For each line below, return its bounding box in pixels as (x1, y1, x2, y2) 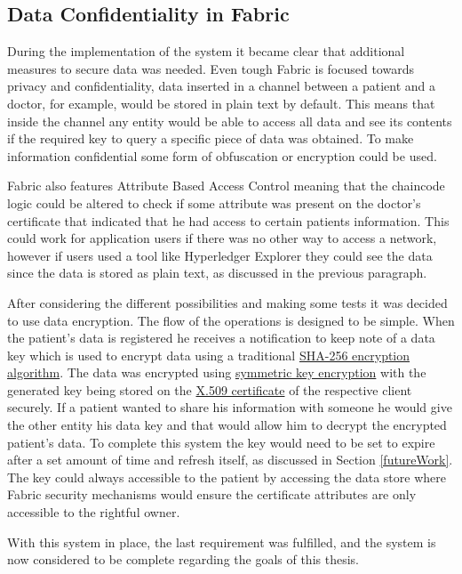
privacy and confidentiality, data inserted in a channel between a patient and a (7, 77, 436, 95)
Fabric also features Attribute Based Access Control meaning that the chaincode (7, 176, 445, 195)
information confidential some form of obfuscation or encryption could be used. (7, 146, 437, 165)
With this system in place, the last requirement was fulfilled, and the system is (7, 532, 436, 551)
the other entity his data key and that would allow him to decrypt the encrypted (7, 416, 447, 434)
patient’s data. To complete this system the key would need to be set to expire (7, 433, 435, 451)
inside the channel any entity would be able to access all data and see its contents (7, 111, 452, 130)
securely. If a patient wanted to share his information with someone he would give (7, 398, 452, 416)
